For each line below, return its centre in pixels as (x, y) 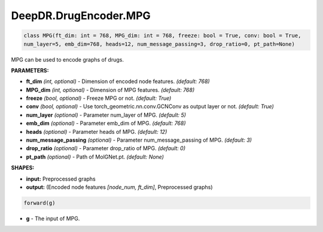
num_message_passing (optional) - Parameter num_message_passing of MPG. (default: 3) (139, 140)
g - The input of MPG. (53, 218)
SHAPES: (23, 168)
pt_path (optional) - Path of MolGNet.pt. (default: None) (95, 157)
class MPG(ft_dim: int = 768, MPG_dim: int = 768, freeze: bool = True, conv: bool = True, (162, 36)
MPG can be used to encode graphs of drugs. (67, 59)
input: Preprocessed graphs (61, 179)
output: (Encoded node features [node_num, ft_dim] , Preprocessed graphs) (119, 187)
